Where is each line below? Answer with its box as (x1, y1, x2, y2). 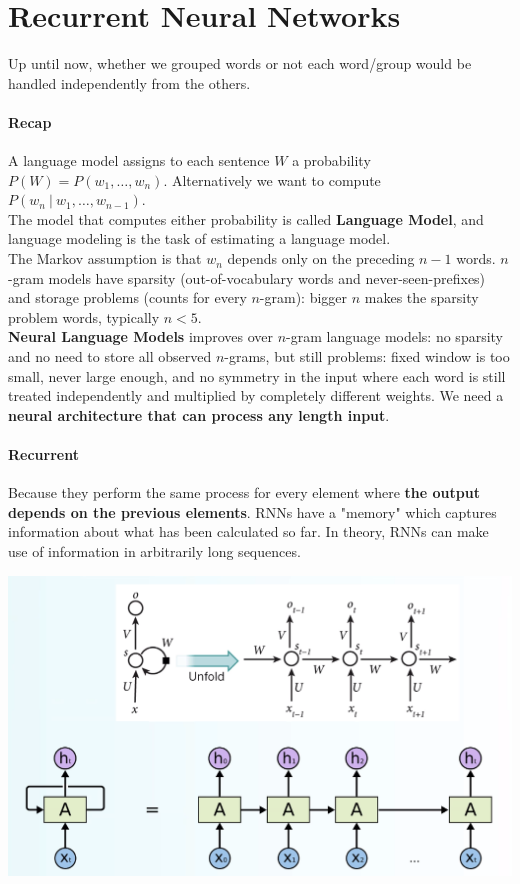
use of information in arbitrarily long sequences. (8, 541, 301, 561)
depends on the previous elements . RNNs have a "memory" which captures (8, 501, 497, 522)
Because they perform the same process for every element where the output (8, 482, 480, 503)
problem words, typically (8, 306, 160, 327)
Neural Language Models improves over (8, 326, 274, 347)
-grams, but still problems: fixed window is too (224, 346, 510, 367)
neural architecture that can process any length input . (8, 404, 390, 425)
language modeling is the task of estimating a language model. (8, 228, 391, 249)
